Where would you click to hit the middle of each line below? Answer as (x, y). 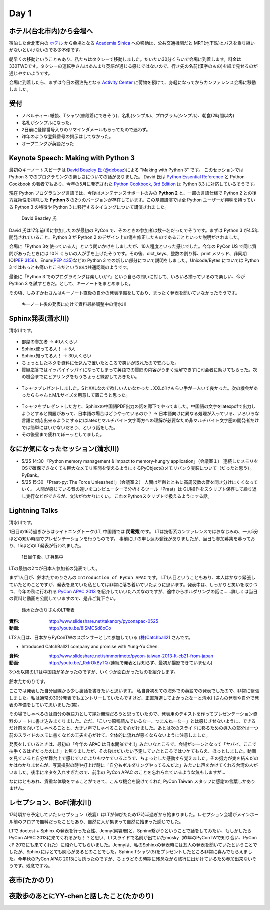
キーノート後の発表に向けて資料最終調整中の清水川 (74, 304)
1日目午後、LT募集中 (43, 557)
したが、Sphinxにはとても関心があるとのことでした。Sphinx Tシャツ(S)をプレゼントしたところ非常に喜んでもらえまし (131, 852)
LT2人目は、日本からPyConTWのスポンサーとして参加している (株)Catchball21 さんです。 (101, 637)
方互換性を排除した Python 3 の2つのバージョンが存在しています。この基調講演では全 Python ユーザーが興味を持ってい (132, 200)
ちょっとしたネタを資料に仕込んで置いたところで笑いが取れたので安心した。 (100, 363)
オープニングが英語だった (48, 143)
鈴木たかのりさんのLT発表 (48, 610)
